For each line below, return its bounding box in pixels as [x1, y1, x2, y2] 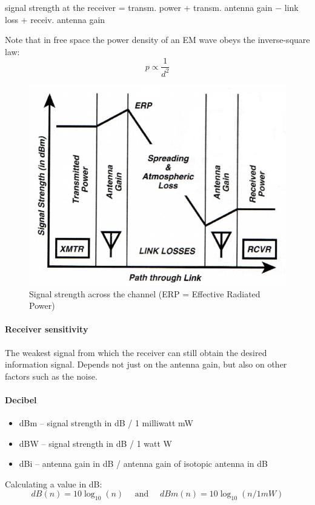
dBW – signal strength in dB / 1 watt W [19, 437, 172, 449]
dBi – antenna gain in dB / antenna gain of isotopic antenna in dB [19, 457, 268, 470]
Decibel [5, 393, 37, 406]
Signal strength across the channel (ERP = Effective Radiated [29, 287, 260, 300]
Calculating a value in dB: [5, 477, 102, 490]
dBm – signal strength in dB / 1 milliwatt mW [19, 417, 193, 429]
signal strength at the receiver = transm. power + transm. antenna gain [5, 1, 273, 13]
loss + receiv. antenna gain [5, 13, 105, 25]
